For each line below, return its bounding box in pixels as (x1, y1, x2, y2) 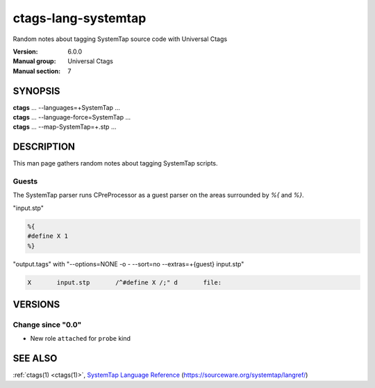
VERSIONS (12, 298, 60, 310)
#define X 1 (27, 232, 69, 240)
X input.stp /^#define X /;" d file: (27, 278, 222, 286)
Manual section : (12, 67, 61, 75)
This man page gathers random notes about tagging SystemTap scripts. (12, 159, 218, 168)
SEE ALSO (12, 353, 58, 364)
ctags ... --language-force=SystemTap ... (12, 113, 131, 122)
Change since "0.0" (12, 320, 82, 330)
